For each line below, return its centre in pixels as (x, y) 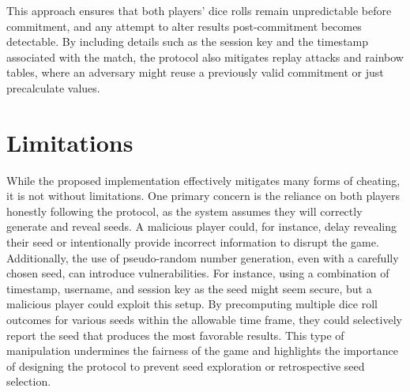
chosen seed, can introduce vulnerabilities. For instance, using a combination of (198, 273)
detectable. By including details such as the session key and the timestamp (188, 41)
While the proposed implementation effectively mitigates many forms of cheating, (203, 180)
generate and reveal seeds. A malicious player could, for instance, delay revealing (201, 226)
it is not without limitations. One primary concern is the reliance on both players (203, 196)
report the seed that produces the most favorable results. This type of (175, 335)
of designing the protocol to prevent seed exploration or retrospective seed (186, 366)
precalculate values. (53, 87)
